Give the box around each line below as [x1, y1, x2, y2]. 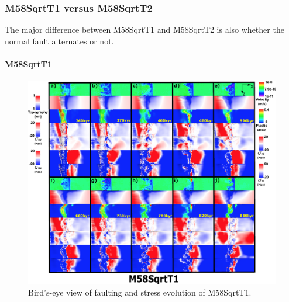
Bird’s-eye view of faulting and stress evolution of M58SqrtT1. [28, 286, 252, 298]
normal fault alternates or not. [5, 34, 114, 47]
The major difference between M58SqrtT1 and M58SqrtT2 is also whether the [5, 23, 284, 36]
